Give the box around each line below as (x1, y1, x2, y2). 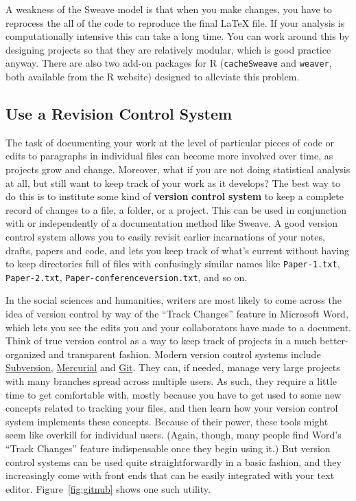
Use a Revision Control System (5, 103, 233, 124)
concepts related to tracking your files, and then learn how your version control (5, 401, 338, 415)
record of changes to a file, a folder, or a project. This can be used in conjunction (5, 202, 347, 216)
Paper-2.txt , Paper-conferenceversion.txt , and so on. (5, 269, 248, 284)
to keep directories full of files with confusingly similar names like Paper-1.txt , (5, 256, 340, 271)
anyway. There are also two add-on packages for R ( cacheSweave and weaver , (5, 56, 332, 70)
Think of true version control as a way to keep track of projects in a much (5, 333, 317, 348)
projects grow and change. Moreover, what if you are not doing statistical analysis (5, 162, 351, 177)
